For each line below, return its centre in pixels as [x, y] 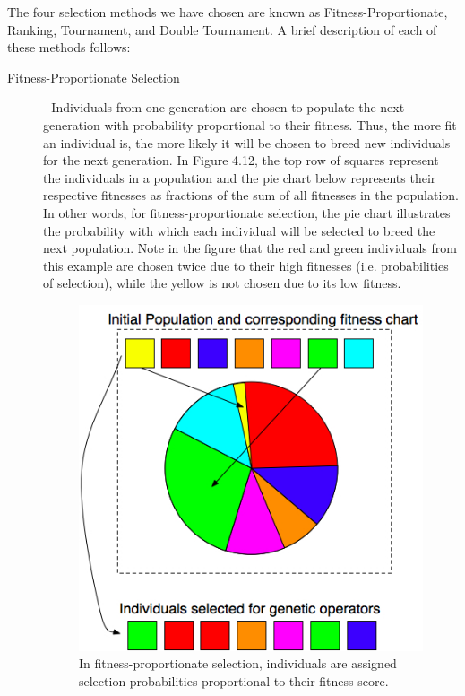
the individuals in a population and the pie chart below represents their [240, 177]
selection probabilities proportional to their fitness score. [234, 680]
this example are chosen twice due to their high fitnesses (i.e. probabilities [246, 265]
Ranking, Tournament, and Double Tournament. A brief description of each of [222, 29]
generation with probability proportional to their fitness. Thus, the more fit [250, 124]
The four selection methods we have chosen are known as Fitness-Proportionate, [228, 12]
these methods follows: [69, 47]
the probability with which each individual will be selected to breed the [239, 230]
